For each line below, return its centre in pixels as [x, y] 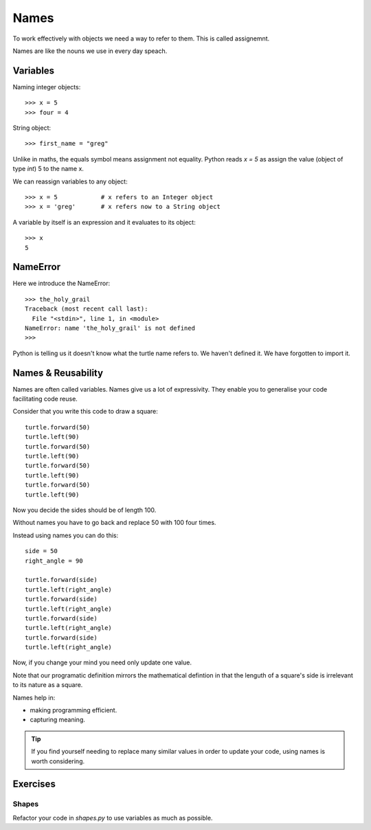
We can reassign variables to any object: [70, 181]
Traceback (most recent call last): [87, 309]
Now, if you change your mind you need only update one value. [102, 662]
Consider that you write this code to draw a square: [85, 412]
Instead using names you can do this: [66, 535]
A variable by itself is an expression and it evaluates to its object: [104, 222]
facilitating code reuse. [45, 399]
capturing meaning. [57, 720]
